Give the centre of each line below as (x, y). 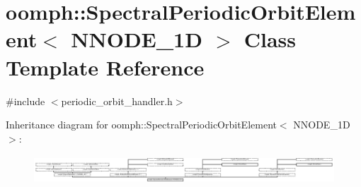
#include (25, 101)
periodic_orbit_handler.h (117, 101)
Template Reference (105, 67)
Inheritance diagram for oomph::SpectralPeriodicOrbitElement (141, 125)
